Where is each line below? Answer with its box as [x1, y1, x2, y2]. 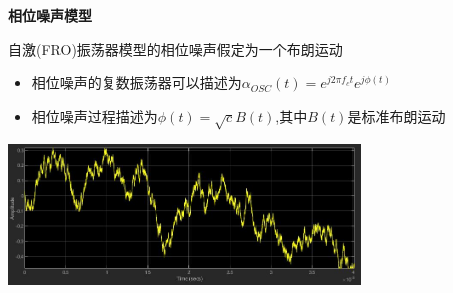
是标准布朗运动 [347, 105, 446, 126]
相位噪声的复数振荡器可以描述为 [31, 72, 242, 93]
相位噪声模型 [8, 5, 92, 25]
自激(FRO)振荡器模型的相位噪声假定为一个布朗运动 [8, 38, 343, 59]
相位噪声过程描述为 [31, 105, 158, 126]
